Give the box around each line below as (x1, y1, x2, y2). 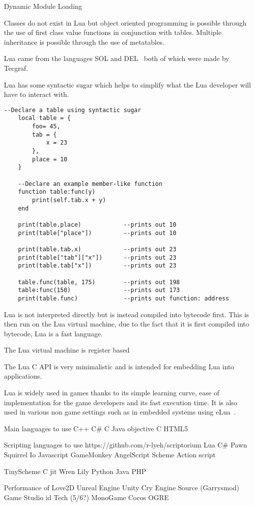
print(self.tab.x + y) (32, 196, 106, 204)
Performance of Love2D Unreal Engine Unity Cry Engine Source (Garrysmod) (4, 482, 240, 493)
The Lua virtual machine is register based (4, 345, 130, 355)
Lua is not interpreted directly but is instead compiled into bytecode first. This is (4, 309, 249, 319)
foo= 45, (32, 123, 60, 130)
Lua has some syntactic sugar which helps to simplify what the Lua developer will (4, 79, 251, 89)
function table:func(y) (18, 188, 96, 196)
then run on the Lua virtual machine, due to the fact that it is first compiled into (4, 319, 250, 329)
